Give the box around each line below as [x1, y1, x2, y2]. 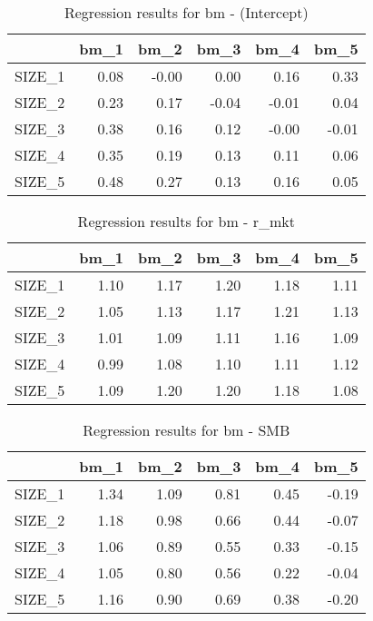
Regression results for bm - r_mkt [77, 211, 296, 232]
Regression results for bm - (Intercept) [64, 2, 309, 23]
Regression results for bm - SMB [83, 419, 290, 440]
